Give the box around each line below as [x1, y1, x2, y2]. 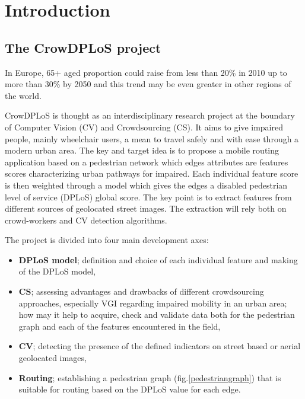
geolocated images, [18, 352, 87, 364]
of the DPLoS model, [18, 265, 96, 277]
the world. [5, 89, 42, 101]
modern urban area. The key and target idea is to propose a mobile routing [5, 144, 279, 157]
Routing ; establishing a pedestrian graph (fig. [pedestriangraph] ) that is [18, 371, 281, 384]
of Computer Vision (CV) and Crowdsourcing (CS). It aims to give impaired [5, 120, 283, 133]
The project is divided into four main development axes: [5, 234, 209, 246]
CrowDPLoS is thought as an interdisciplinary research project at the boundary [5, 109, 295, 122]
